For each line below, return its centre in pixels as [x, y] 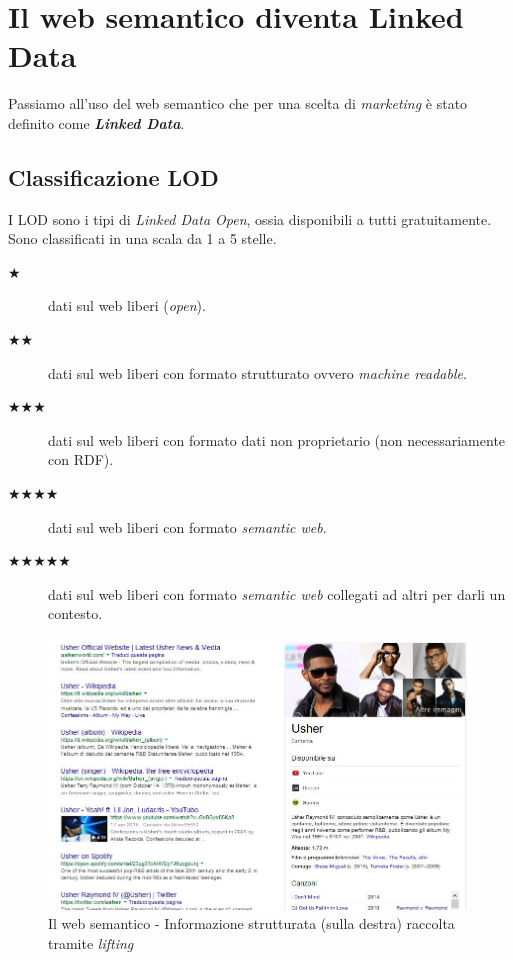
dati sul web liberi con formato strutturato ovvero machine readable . [257, 372]
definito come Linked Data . [96, 122]
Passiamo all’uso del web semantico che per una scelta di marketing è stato [238, 103]
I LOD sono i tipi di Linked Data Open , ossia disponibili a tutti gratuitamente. [250, 218]
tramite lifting [91, 942]
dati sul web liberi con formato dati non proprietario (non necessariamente [277, 439]
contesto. [75, 613]
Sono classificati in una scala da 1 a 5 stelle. [142, 238]
